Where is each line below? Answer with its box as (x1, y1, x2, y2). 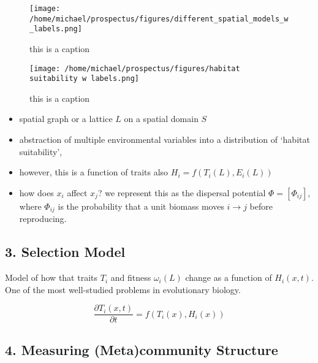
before (249, 199, 273, 212)
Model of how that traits (5, 271, 98, 284)
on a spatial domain (124, 112, 199, 125)
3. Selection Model (5, 242, 126, 261)
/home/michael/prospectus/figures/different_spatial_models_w (29, 14, 289, 23)
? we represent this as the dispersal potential (97, 186, 266, 199)
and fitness (110, 271, 151, 284)
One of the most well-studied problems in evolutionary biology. (5, 283, 241, 296)
